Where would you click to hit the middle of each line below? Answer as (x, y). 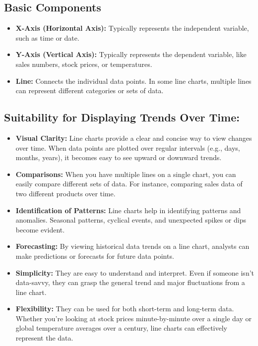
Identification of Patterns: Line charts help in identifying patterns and (128, 210)
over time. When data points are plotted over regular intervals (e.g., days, (128, 147)
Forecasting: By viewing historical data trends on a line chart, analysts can (132, 246)
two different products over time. (65, 193)
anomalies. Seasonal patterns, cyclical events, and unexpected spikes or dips (131, 220)
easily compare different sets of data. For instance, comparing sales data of (129, 184)
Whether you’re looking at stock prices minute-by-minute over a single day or (134, 318)
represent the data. (44, 338)
